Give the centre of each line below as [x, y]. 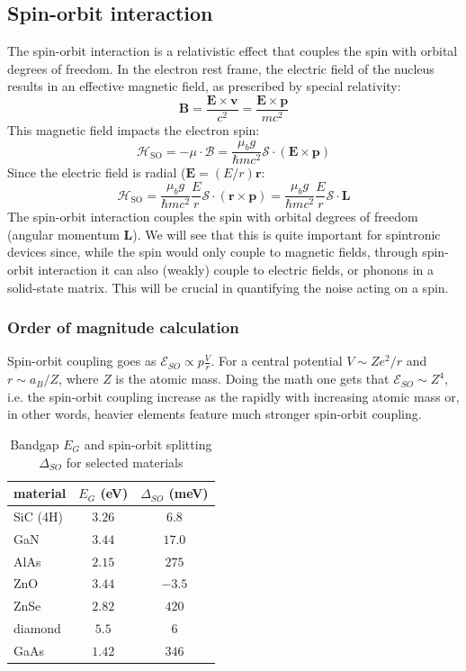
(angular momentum [63, 234]
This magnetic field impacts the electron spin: [134, 130]
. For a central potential [277, 361]
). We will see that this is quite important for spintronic [287, 234]
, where [79, 379]
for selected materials [125, 462]
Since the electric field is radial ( [97, 172]
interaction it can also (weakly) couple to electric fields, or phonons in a [236, 269]
